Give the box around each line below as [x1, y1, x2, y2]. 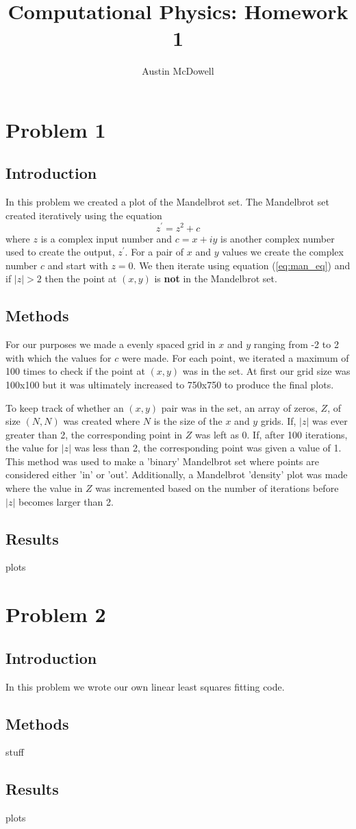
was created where [63, 414, 140, 428]
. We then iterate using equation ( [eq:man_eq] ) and [133, 258, 351, 272]
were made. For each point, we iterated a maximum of [121, 350, 349, 364]
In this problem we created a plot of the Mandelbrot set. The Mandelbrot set [5, 195, 329, 209]
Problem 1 [5, 115, 106, 143]
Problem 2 [5, 600, 106, 628]
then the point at [44, 271, 117, 286]
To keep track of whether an [5, 400, 124, 414]
